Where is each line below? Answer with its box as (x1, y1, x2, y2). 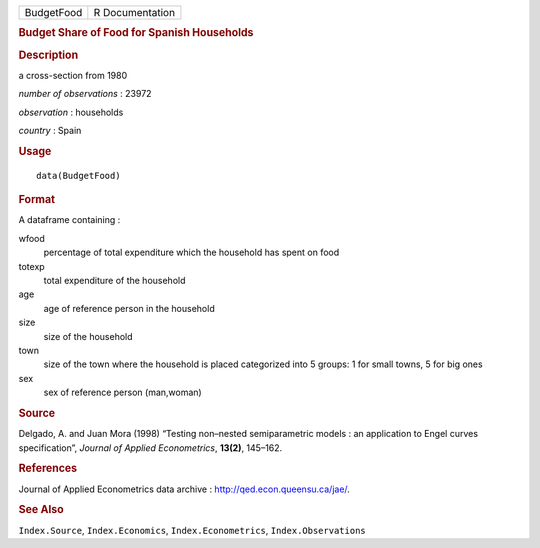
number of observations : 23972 (18, 88, 152, 100)
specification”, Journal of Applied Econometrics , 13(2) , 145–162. (18, 441, 283, 454)
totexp (18, 260, 45, 272)
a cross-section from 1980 (18, 69, 128, 81)
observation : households (18, 106, 124, 118)
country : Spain (18, 125, 82, 137)
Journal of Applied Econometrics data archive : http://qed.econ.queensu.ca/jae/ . (18, 483, 350, 495)
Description (18, 48, 79, 62)
